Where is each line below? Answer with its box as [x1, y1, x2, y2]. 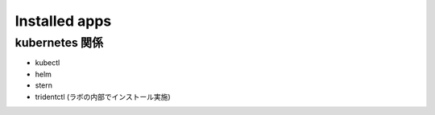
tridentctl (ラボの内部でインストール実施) [35, 92, 171, 101]
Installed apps [14, 12, 112, 30]
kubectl [35, 58, 60, 68]
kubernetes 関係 [14, 35, 104, 50]
